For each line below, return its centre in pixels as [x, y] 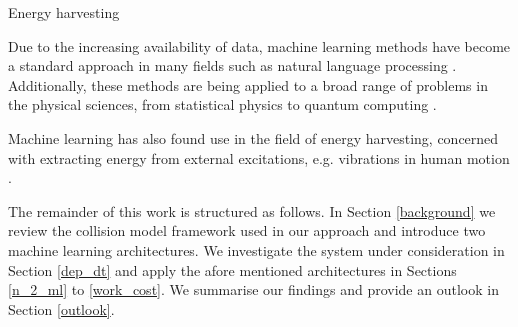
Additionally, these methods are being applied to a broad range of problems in [248, 84]
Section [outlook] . [61, 308]
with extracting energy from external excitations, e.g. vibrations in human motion [259, 157]
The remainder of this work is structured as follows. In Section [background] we [252, 210]
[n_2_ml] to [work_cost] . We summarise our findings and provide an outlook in [253, 289]
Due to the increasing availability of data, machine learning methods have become [259, 45]
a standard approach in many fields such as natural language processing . [232, 65]
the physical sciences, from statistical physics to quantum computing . [222, 104]
